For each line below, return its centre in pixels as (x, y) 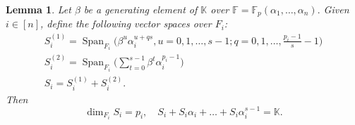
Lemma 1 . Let (38, 9)
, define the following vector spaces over (126, 24)
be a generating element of (140, 9)
